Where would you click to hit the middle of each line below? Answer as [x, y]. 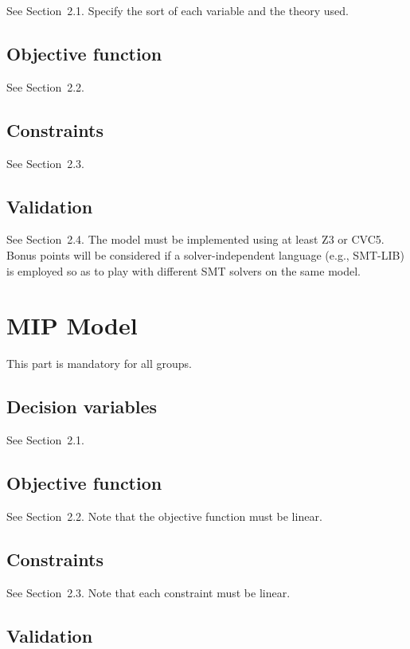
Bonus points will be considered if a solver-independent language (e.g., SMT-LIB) [205, 254]
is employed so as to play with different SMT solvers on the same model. [184, 270]
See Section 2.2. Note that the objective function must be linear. [164, 516]
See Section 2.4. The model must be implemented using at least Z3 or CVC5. [195, 239]
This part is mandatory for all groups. [99, 364]
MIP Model [72, 325]
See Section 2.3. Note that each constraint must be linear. [148, 592]
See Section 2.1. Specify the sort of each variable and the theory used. [178, 10]
